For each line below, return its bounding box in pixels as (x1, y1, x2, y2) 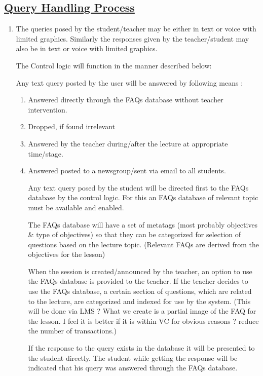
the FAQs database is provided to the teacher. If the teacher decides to (28, 276, 248, 286)
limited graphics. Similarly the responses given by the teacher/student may (16, 33, 249, 44)
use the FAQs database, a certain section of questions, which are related (28, 286, 252, 296)
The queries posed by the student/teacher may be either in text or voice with (16, 23, 256, 34)
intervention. (28, 104, 67, 115)
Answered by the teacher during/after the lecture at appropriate (28, 138, 228, 148)
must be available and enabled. (28, 202, 124, 212)
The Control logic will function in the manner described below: (16, 60, 212, 70)
